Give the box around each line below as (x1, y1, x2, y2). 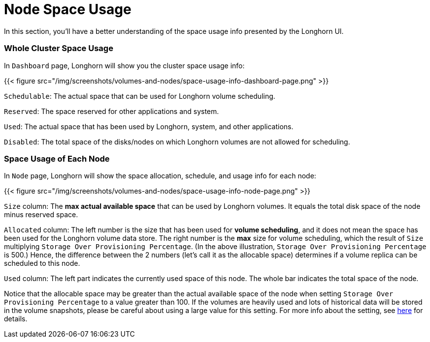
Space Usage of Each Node (4, 153, 110, 164)
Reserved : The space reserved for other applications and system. (4, 107, 219, 115)
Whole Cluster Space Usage (4, 43, 113, 54)
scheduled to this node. (4, 259, 80, 268)
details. (4, 314, 28, 323)
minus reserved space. (4, 210, 78, 219)
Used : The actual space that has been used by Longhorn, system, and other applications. (4, 122, 294, 131)
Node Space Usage (4, 1, 132, 18)
